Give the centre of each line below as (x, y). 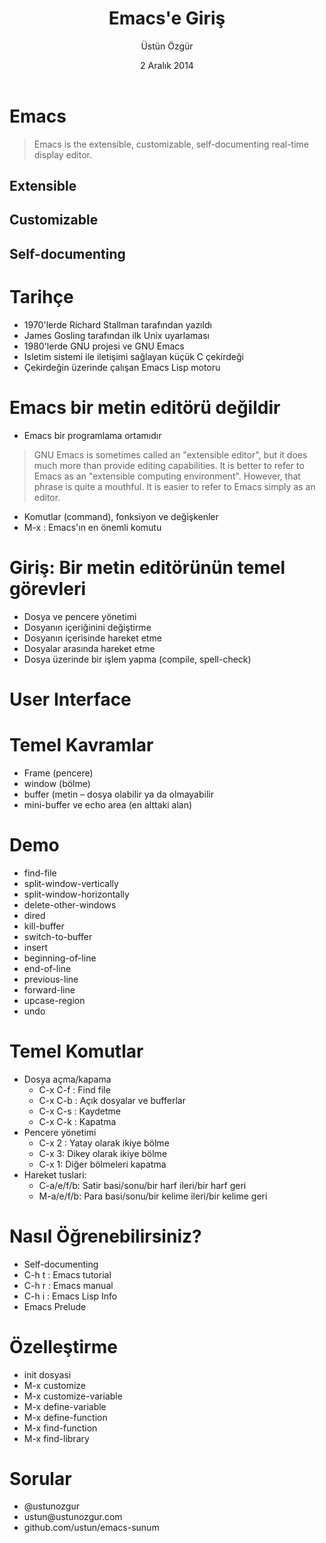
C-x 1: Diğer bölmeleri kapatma (102, 1164)
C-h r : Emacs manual (68, 1285)
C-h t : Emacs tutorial (67, 1274)
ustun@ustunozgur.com (73, 1517)
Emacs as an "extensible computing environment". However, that (167, 476)
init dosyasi (47, 1374)
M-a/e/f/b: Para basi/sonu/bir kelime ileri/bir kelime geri (153, 1196)
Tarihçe (41, 297)
